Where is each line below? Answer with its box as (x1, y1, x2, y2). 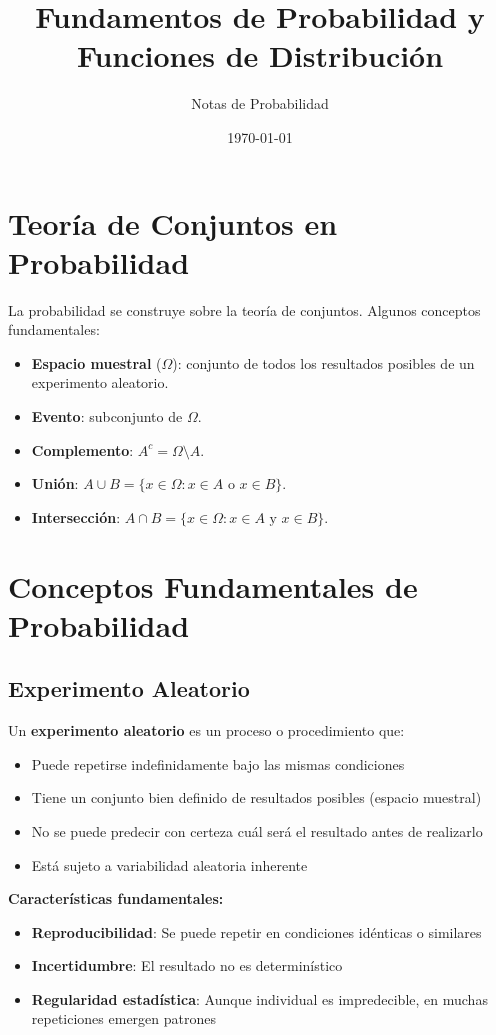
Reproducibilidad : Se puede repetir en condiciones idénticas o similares (31, 921, 482, 942)
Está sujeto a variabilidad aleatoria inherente (31, 854, 308, 875)
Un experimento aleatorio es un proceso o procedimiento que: (8, 720, 405, 741)
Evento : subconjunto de (31, 406, 183, 426)
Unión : (31, 473, 79, 494)
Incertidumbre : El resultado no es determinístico (31, 955, 343, 976)
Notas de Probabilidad (191, 93, 329, 114)
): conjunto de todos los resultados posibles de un (172, 352, 475, 373)
